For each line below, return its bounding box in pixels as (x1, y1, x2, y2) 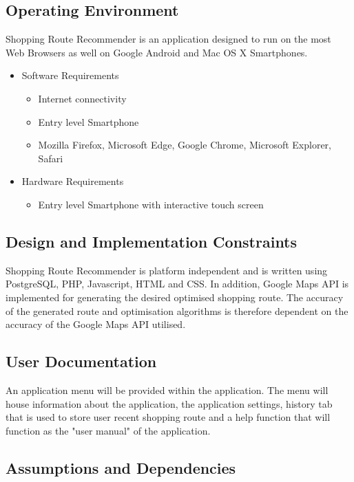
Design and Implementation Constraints (6, 230, 298, 252)
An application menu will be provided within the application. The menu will (6, 382, 329, 397)
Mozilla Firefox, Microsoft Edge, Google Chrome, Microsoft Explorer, (38, 138, 331, 152)
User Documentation (6, 351, 157, 372)
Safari (38, 151, 63, 165)
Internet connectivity (38, 91, 127, 105)
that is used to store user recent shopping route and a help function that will (6, 410, 331, 424)
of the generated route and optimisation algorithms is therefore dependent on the (6, 303, 348, 318)
